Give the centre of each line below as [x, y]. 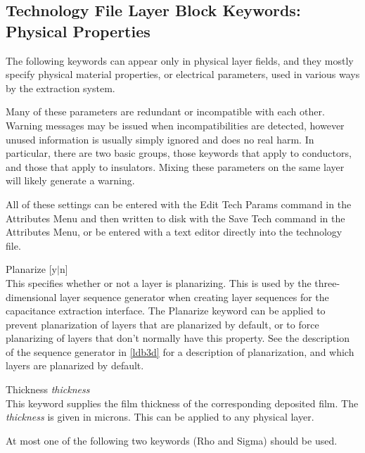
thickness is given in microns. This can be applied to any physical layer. [160, 417]
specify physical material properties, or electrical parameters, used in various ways [183, 74]
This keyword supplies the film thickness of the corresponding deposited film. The [182, 403]
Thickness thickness [48, 389]
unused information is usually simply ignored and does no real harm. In [160, 139]
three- [327, 282]
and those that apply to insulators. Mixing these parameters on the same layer [175, 166]
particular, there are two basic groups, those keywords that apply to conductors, [179, 153]
